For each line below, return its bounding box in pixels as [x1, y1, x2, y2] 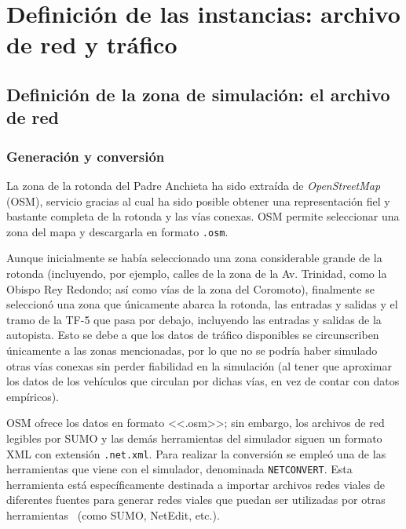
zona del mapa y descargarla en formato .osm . [6, 223, 229, 239]
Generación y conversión [6, 146, 165, 166]
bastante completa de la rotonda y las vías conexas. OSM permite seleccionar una [6, 208, 400, 224]
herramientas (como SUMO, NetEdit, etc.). [6, 507, 220, 524]
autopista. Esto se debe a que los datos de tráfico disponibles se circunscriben [6, 327, 379, 343]
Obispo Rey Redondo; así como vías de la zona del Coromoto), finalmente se [6, 280, 375, 297]
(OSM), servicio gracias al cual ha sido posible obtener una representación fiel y [6, 192, 390, 209]
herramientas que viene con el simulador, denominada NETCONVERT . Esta [6, 461, 353, 477]
